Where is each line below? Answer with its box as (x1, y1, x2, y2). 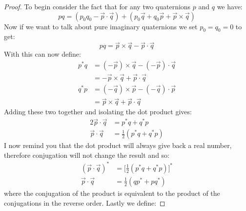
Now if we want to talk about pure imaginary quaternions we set (4, 21, 198, 31)
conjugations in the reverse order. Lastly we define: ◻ (4, 197, 165, 208)
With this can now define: (4, 49, 81, 59)
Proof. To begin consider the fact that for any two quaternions (4, 1, 191, 11)
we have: (217, 1, 243, 11)
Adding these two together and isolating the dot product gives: (4, 106, 192, 117)
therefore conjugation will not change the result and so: (4, 149, 170, 160)
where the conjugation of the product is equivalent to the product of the (4, 188, 220, 198)
